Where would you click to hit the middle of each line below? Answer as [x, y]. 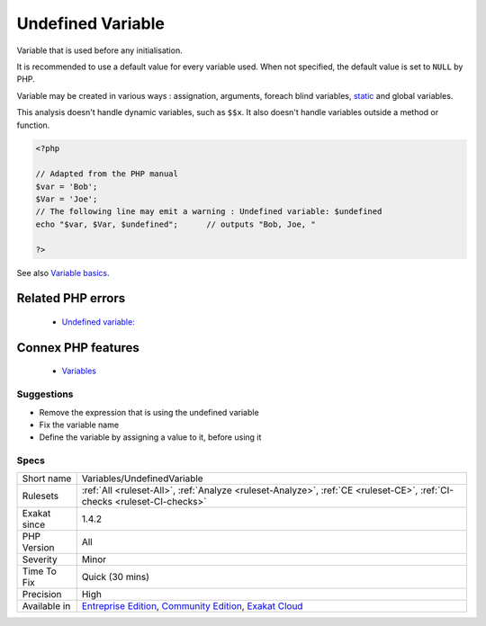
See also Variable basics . [63, 273]
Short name [47, 478]
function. [33, 125]
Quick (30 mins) [116, 577]
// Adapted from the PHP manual [107, 174]
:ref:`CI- [437, 490]
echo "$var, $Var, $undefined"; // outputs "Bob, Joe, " [175, 224]
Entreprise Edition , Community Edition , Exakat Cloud [192, 606]
